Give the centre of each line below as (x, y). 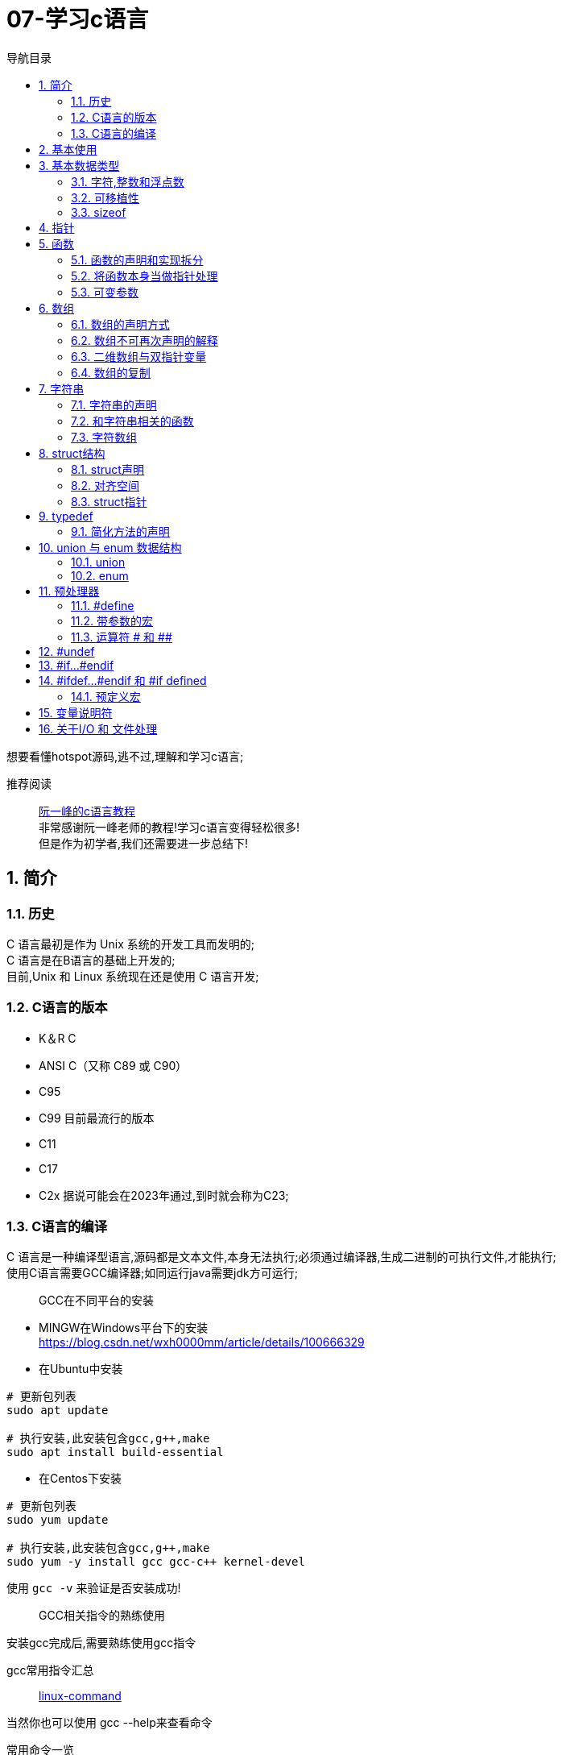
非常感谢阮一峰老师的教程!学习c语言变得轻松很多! (169, 827)
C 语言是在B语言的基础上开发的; (91, 960)
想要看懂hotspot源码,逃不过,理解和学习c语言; (125, 756)
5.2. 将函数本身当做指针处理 (145, 276)
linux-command (80, 1696)
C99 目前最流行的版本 (97, 1118)
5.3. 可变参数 (105, 292)
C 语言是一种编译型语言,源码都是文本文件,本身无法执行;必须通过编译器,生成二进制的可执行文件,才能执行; (281, 1257)
